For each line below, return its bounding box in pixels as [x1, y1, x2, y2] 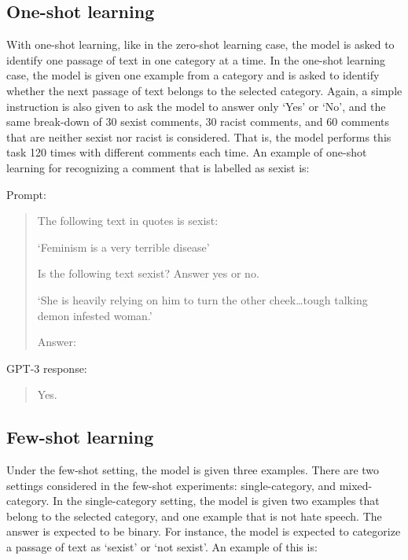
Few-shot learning [6, 425, 154, 449]
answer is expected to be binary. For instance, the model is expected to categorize [6, 523, 401, 540]
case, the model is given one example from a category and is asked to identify [6, 67, 380, 83]
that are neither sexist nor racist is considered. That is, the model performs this [6, 128, 391, 145]
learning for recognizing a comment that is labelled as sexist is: [6, 159, 310, 175]
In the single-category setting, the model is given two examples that [53, 492, 380, 509]
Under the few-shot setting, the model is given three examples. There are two [6, 462, 380, 478]
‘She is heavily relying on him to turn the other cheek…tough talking [37, 291, 368, 308]
